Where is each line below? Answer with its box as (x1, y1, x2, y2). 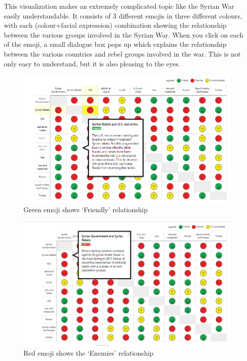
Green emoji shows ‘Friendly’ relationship (23, 204, 148, 215)
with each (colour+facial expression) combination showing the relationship (4, 20, 226, 30)
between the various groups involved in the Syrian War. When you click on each (4, 29, 244, 40)
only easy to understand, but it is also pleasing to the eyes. (4, 58, 181, 68)
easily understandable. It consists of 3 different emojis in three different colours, (4, 10, 242, 20)
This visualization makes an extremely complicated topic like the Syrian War (4, 1, 234, 11)
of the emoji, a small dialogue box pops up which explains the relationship (4, 39, 226, 49)
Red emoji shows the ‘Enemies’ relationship (23, 347, 154, 358)
